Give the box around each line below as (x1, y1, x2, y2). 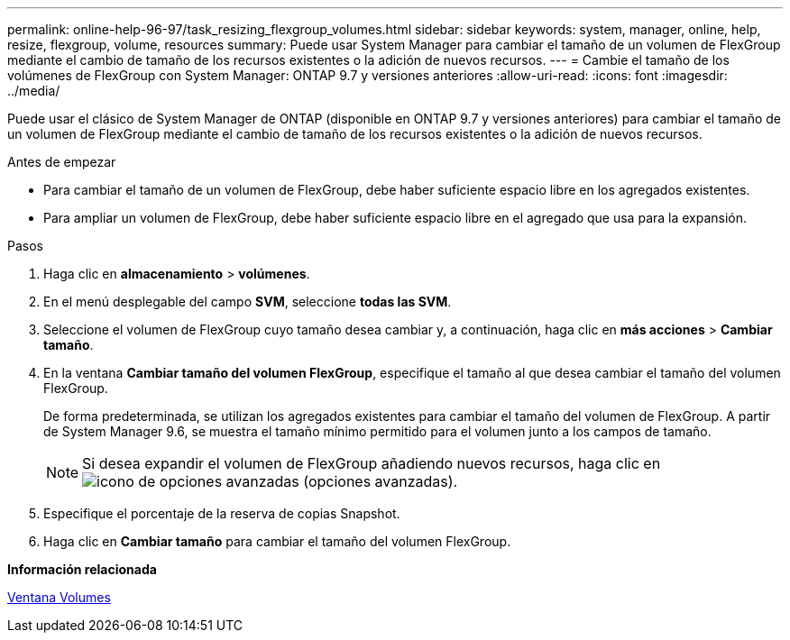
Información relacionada (7, 562, 157, 577)
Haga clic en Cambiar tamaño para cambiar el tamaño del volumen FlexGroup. (43, 534, 511, 549)
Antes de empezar (7, 154, 116, 169)
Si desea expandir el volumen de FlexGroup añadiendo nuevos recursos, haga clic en (82, 454, 661, 472)
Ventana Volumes (7, 590, 111, 605)
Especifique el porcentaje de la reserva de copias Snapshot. (43, 506, 400, 521)
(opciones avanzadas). (303, 472, 458, 490)
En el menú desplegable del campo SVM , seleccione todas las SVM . (43, 294, 452, 309)
